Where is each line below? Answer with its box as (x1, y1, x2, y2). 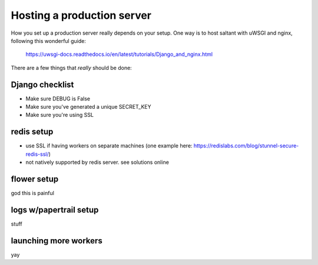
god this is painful (11, 190, 54, 196)
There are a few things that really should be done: (11, 64, 132, 71)
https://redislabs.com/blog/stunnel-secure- (193, 142, 299, 149)
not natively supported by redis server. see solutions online (25, 159, 169, 166)
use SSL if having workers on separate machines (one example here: (25, 142, 193, 149)
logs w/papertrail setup (11, 204, 99, 214)
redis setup (11, 127, 54, 137)
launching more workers (11, 236, 102, 246)
